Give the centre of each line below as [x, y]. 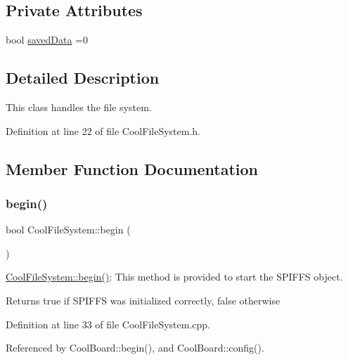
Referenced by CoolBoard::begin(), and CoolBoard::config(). [135, 348]
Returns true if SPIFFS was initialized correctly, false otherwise [143, 300]
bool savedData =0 [47, 40]
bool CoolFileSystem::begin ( [68, 230]
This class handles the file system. [79, 107]
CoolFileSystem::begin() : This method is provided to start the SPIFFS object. [174, 277]
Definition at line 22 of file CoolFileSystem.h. [103, 130]
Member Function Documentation [132, 168]
